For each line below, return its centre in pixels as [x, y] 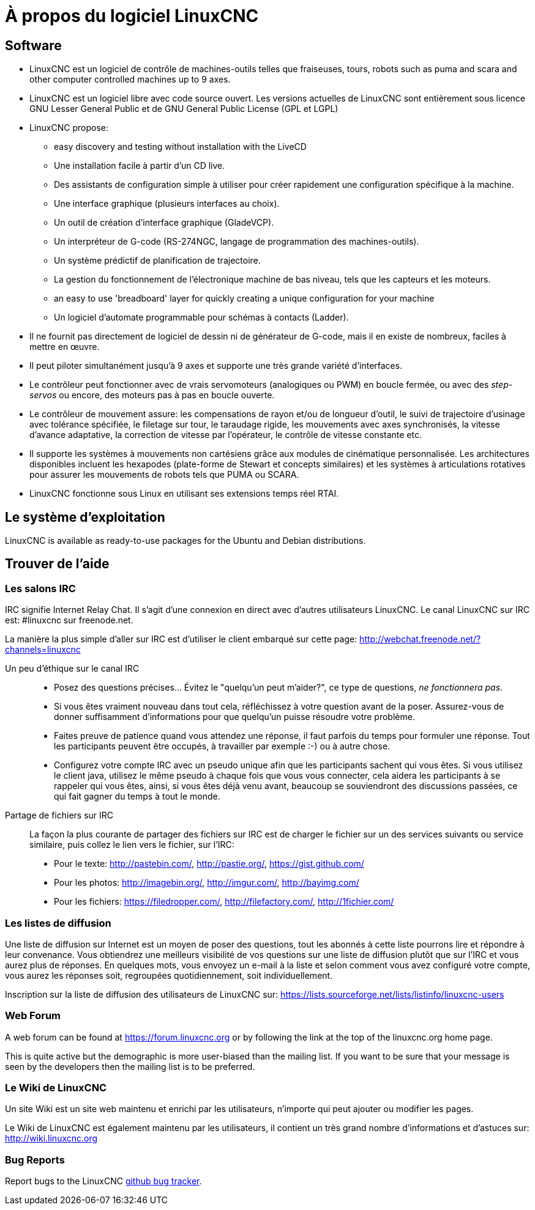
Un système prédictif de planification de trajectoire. [157, 261]
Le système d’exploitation [85, 517]
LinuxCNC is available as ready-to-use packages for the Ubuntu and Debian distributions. [185, 541]
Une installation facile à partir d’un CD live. [140, 166]
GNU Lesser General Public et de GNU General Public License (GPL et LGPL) [184, 109]
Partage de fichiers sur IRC [59, 815]
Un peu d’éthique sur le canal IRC [72, 669]
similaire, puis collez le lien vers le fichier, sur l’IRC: [132, 845]
